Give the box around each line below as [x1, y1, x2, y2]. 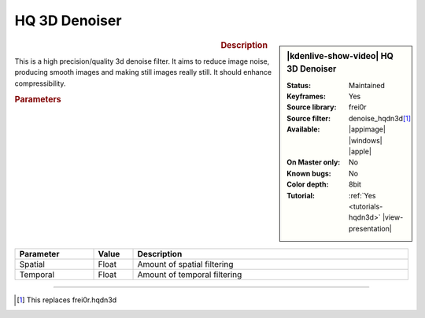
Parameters [14, 94, 62, 105]
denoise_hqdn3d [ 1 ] [349, 113, 412, 123]
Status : [286, 80, 311, 90]
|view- [382, 213, 404, 222]
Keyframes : [286, 91, 327, 102]
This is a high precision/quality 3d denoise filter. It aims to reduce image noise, [14, 56, 270, 66]
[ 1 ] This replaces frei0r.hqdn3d [17, 295, 117, 305]
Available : [286, 124, 320, 134]
